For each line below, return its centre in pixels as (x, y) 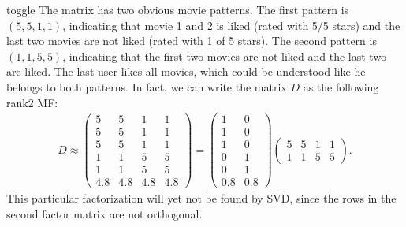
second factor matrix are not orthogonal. (104, 214)
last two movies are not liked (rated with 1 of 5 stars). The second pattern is (192, 41)
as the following (341, 86)
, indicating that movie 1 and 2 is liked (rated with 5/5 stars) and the (231, 25)
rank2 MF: (32, 102)
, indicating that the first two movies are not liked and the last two (225, 56)
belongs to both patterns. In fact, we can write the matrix (147, 86)
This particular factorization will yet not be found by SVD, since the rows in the (201, 198)
